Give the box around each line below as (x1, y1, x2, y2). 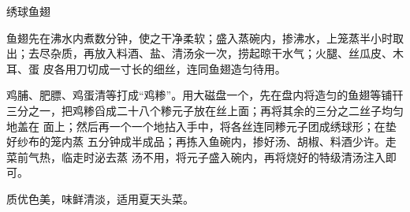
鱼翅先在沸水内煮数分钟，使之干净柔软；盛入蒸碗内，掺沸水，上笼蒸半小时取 (6, 29, 404, 46)
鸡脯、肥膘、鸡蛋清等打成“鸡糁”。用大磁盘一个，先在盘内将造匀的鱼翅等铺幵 (6, 87, 404, 103)
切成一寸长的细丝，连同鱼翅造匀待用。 (87, 60, 286, 76)
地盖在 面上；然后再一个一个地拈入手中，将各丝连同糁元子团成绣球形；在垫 (6, 117, 397, 134)
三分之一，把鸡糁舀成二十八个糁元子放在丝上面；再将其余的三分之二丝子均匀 (6, 102, 404, 118)
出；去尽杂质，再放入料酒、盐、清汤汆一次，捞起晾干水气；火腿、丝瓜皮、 (6, 45, 393, 61)
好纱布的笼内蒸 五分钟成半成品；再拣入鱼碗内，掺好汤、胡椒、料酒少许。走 (6, 133, 397, 150)
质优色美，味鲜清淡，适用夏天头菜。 (6, 190, 194, 206)
